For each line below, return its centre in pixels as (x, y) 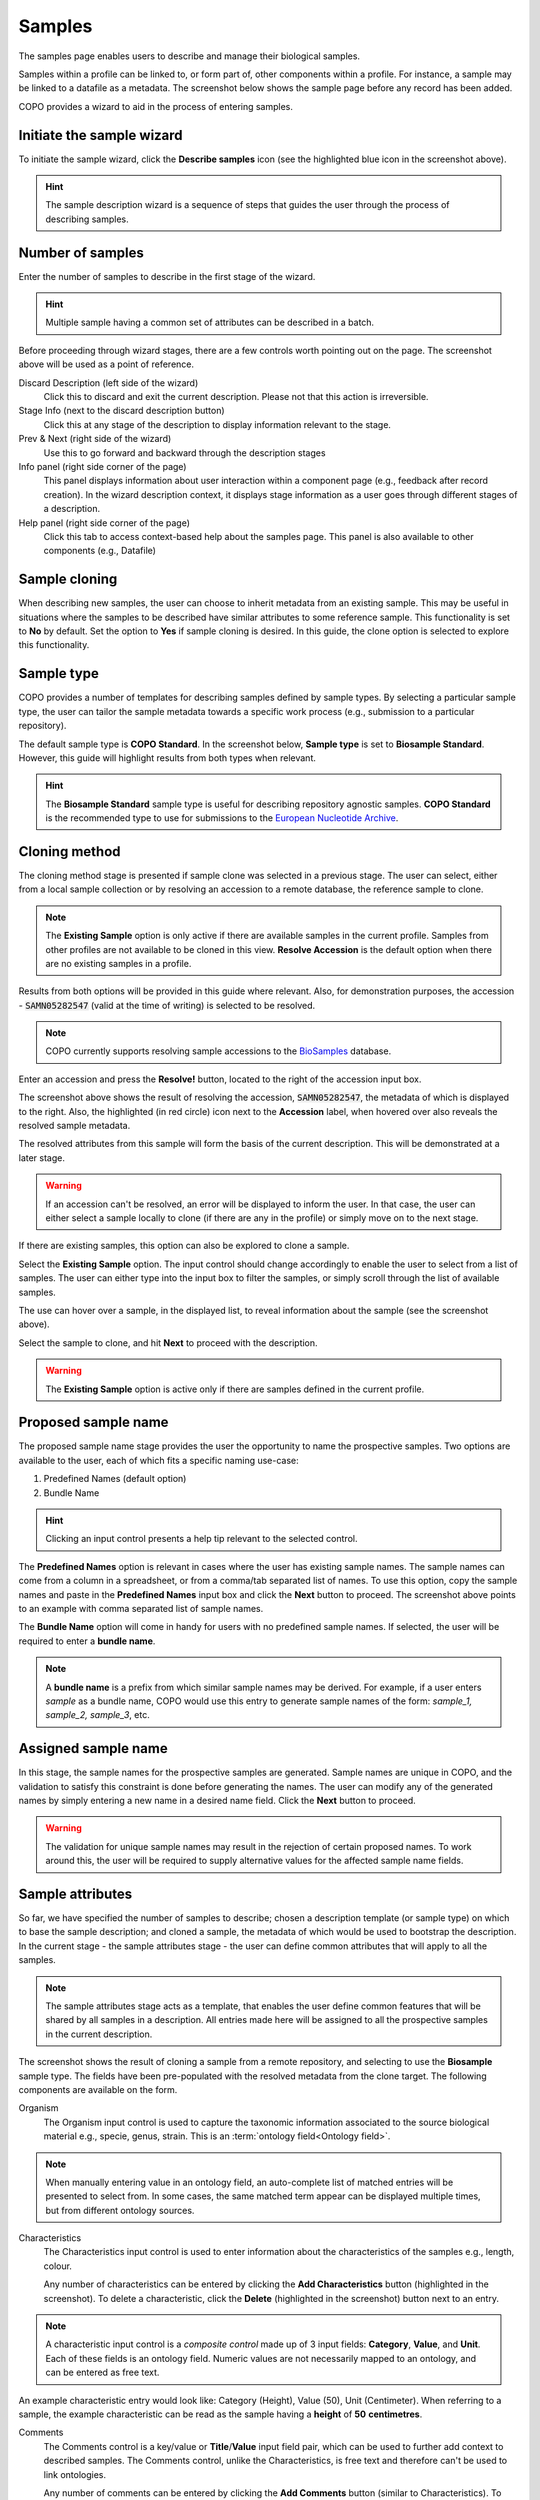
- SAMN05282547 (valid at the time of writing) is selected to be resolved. (167, 1005)
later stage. (41, 1157)
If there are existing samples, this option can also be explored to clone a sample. (184, 1246)
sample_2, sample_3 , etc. (97, 1715)
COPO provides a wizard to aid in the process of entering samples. (156, 106)
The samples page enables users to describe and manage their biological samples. (189, 56)
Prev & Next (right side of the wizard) (95, 439)
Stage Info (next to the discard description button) (121, 411)
